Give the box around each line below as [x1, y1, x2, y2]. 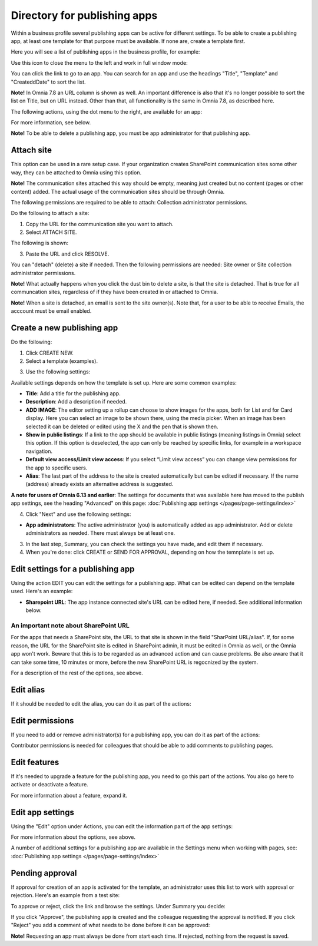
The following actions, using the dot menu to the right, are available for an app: [11, 108, 203, 115]
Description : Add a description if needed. [25, 398, 127, 405]
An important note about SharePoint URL [11, 621, 130, 630]
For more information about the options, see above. [11, 833, 135, 841]
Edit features [11, 757, 59, 767]
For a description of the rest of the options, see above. [11, 669, 144, 676]
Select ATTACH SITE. [25, 229, 77, 236]
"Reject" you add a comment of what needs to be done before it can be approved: [11, 922, 210, 929]
